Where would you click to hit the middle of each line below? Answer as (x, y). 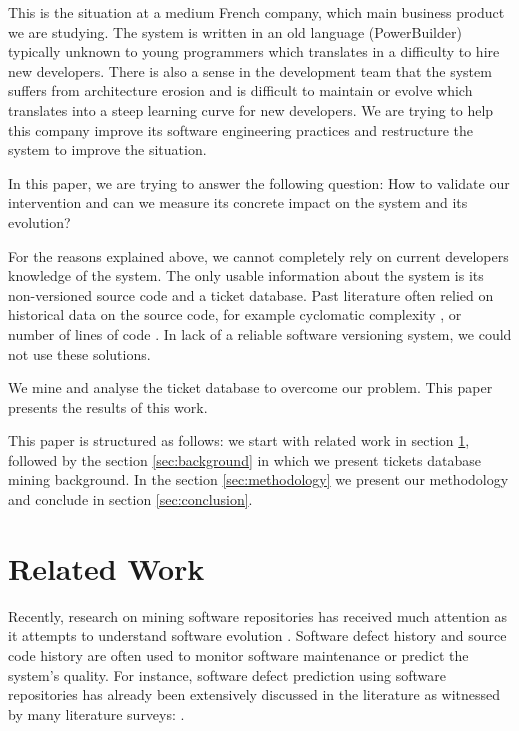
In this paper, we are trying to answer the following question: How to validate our (259, 182)
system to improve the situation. (107, 149)
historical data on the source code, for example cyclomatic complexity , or (235, 314)
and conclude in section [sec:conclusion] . (130, 499)
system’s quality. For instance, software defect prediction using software (227, 674)
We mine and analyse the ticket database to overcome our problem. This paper (250, 387)
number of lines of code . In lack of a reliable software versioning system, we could (260, 333)
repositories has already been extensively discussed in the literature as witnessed (254, 694)
